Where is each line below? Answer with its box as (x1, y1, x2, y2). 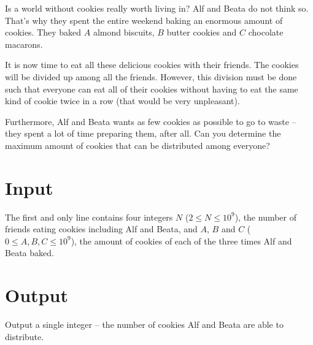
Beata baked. (5, 246, 54, 259)
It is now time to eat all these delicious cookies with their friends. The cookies (5, 58, 299, 71)
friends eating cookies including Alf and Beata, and (5, 222, 198, 235)
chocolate (248, 26, 284, 39)
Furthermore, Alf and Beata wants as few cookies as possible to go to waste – (5, 115, 296, 127)
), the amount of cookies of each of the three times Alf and (71, 234, 292, 247)
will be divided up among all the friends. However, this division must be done (5, 70, 297, 83)
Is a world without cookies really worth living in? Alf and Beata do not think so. (5, 2, 309, 14)
